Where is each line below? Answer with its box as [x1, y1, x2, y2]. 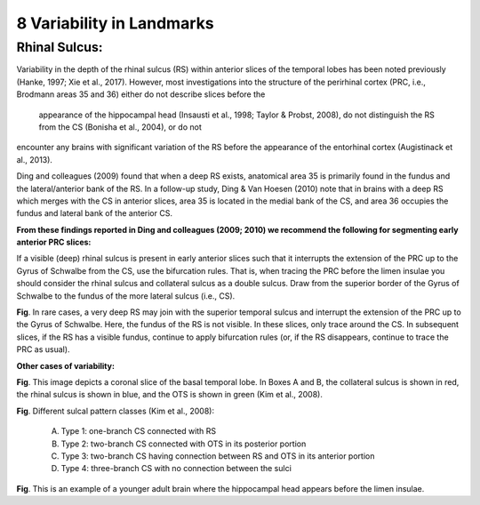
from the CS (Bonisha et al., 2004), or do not [38, 121, 202, 132]
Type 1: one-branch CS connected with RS [60, 426, 217, 437]
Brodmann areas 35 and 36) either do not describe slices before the [16, 89, 266, 100]
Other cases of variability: [16, 360, 116, 371]
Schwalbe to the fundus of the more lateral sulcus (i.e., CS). [16, 290, 236, 301]
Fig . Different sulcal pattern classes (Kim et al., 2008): [16, 405, 215, 416]
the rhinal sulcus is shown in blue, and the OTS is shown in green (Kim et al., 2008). [16, 389, 324, 400]
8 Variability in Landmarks [16, 13, 214, 33]
